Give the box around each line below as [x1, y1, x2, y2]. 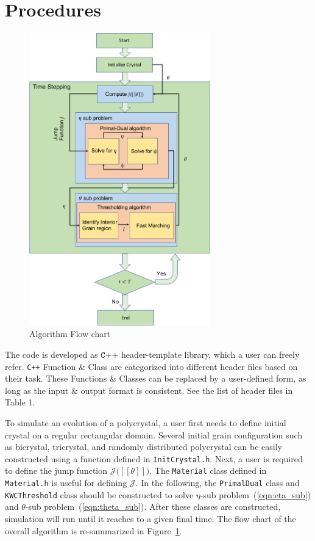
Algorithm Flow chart [29, 327, 111, 340]
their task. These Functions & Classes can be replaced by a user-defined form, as [5, 372, 306, 385]
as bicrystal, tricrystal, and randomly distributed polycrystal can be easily [5, 440, 282, 453]
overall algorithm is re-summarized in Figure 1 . [5, 524, 182, 537]
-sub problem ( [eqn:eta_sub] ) [200, 488, 311, 501]
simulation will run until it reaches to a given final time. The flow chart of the [5, 512, 296, 525]
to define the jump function [5, 464, 108, 477]
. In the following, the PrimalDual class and [135, 476, 300, 489]
